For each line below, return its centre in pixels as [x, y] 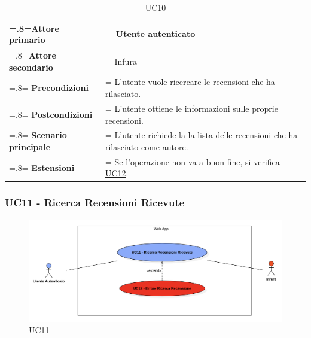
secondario [31, 67]
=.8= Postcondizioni [51, 114]
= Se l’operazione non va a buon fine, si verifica [192, 161]
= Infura [121, 61]
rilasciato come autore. [147, 146]
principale [30, 146]
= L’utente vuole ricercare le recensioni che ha [190, 82]
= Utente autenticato [150, 34]
